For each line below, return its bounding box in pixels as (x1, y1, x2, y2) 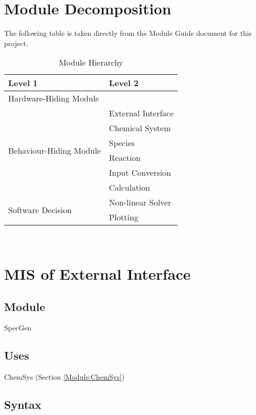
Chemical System (109, 122, 171, 134)
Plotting (109, 211, 138, 223)
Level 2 (109, 77, 139, 89)
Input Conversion (109, 167, 171, 179)
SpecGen (4, 322, 32, 333)
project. (4, 37, 28, 48)
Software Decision (8, 203, 72, 216)
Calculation (109, 181, 150, 194)
